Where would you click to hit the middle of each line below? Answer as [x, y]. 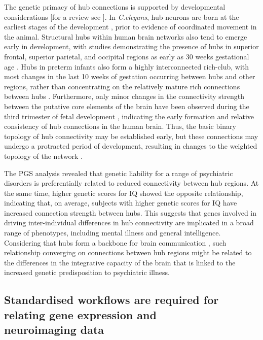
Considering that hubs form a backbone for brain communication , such [115, 242]
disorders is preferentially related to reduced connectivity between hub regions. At [131, 183]
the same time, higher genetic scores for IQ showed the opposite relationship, [124, 193]
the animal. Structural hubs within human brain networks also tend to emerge [126, 36]
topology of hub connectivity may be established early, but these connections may [131, 136]
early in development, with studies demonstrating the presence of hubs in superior [131, 46]
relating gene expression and [80, 314]
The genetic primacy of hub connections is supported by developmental [115, 7]
